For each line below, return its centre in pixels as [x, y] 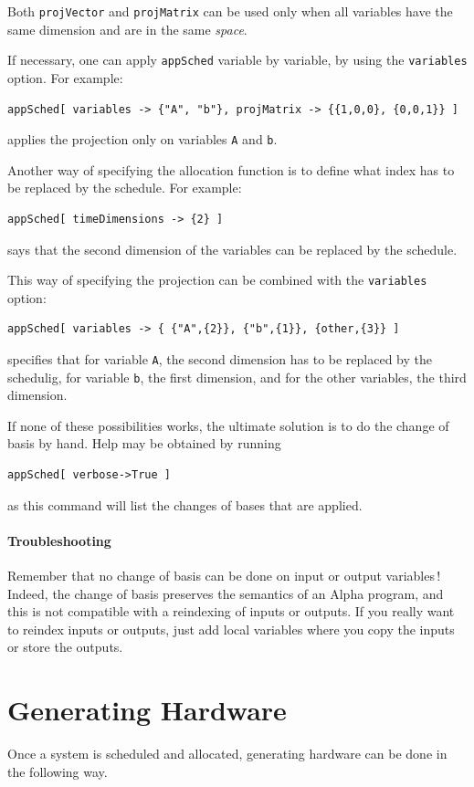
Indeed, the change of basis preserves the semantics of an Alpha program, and [226, 593]
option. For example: [65, 77]
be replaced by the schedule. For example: [125, 188]
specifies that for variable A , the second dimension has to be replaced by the [220, 358]
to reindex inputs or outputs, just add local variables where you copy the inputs [231, 629]
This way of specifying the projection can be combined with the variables [217, 280]
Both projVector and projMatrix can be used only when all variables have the [230, 11]
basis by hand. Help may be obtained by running [144, 443]
